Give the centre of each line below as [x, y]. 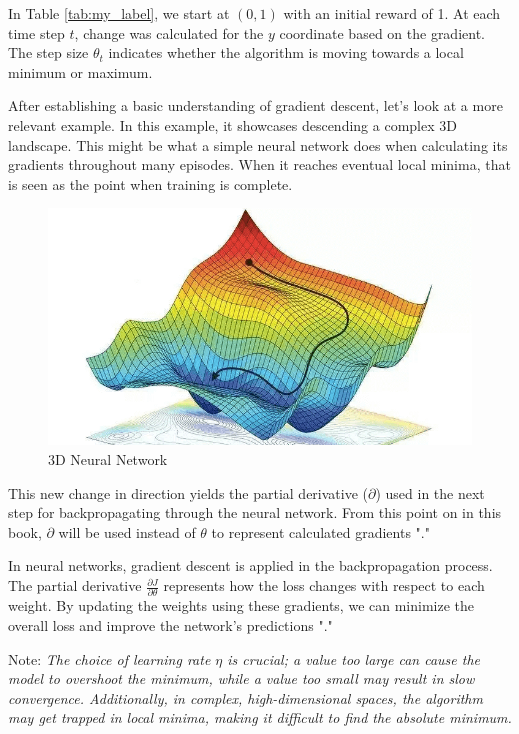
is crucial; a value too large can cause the [353, 658]
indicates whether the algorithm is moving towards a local [286, 52]
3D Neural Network [108, 459]
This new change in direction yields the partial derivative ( [188, 492]
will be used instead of [127, 531]
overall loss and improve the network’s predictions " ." [170, 624]
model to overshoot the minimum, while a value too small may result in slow [241, 678]
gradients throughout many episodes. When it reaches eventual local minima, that [259, 164]
